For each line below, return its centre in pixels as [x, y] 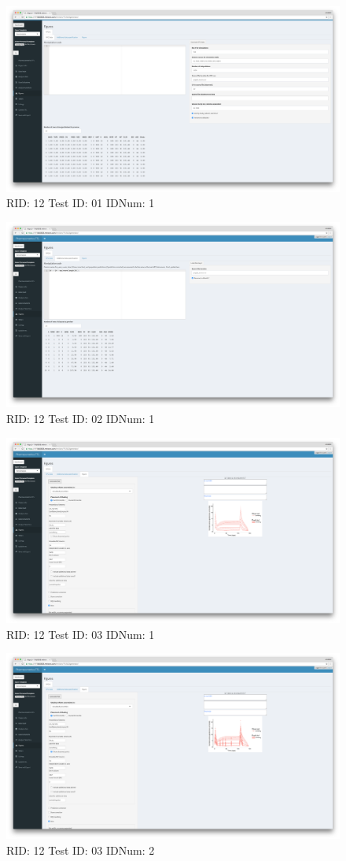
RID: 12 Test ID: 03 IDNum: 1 [81, 634]
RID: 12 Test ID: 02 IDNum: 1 [81, 418]
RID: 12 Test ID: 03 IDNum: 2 [81, 850]
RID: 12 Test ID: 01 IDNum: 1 [81, 203]
